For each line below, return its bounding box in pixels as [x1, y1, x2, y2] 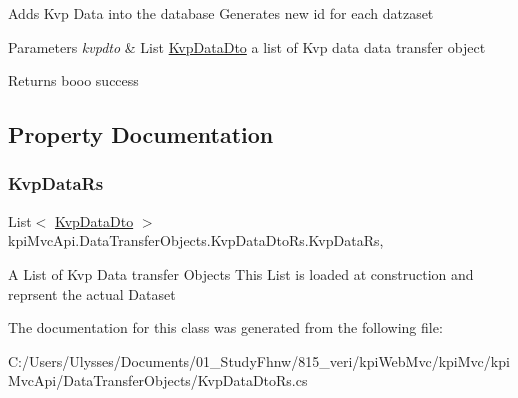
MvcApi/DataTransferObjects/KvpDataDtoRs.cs [8, 370, 308, 391]
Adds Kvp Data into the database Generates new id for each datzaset [8, 3, 434, 23]
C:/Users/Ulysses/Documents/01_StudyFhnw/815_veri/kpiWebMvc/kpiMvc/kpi [8, 350, 510, 371]
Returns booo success [8, 70, 139, 91]
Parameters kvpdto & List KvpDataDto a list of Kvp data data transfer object [8, 36, 486, 57]
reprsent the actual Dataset [8, 283, 176, 304]
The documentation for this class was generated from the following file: [8, 317, 443, 338]
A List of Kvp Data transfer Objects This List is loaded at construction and [8, 263, 474, 284]
